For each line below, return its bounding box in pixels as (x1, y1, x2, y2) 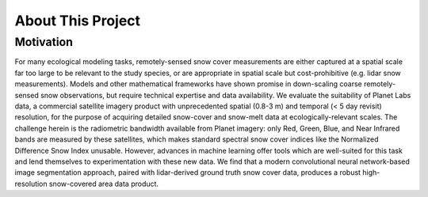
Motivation (14, 35, 74, 49)
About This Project (14, 12, 141, 29)
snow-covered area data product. (48, 179, 159, 188)
